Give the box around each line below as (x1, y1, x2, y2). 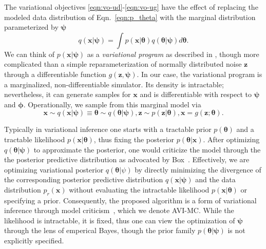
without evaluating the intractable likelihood (69, 184, 210, 195)
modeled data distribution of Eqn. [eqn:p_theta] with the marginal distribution (4, 11, 256, 22)
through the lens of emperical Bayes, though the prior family (4, 225, 196, 236)
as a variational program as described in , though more (87, 48, 259, 59)
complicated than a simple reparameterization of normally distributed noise (4, 59, 242, 69)
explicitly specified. (4, 235, 64, 246)
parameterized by (4, 22, 59, 32)
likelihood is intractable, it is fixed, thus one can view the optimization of (4, 215, 235, 225)
